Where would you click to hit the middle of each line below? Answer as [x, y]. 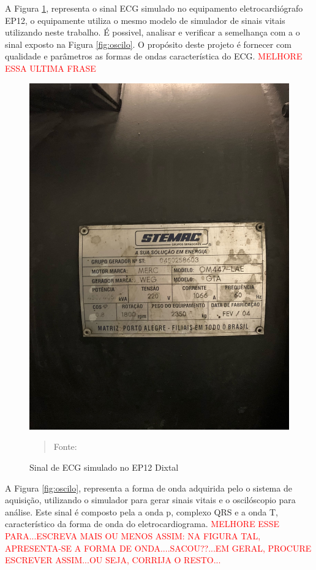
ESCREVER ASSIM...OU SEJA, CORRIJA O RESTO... [113, 560]
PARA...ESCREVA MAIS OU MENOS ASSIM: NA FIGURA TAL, [133, 536]
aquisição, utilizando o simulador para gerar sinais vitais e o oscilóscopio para [150, 500]
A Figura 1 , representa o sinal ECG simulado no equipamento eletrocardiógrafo [154, 8]
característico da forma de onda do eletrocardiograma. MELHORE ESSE [142, 524]
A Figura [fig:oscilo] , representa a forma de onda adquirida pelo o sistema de [149, 488]
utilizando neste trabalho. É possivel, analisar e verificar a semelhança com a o [152, 32]
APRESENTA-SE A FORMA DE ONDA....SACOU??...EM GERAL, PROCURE [158, 548]
